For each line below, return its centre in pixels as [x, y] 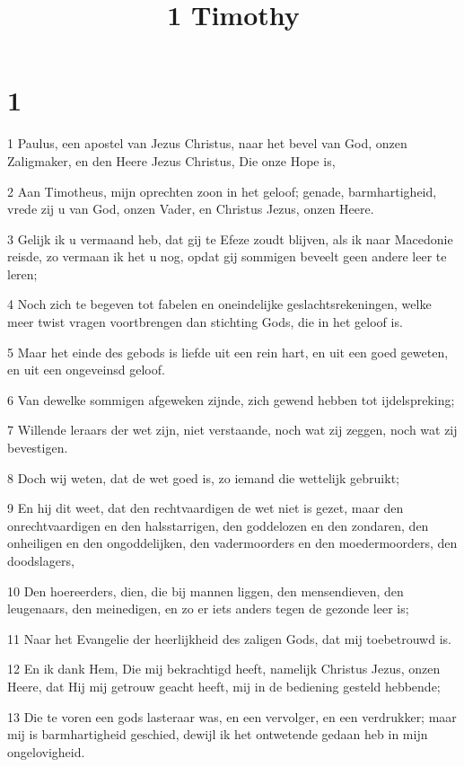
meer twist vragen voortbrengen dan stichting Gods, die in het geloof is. [205, 322]
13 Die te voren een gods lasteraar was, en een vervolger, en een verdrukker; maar [232, 716]
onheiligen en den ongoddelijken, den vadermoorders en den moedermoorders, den [232, 543]
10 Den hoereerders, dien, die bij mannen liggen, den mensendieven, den [206, 591]
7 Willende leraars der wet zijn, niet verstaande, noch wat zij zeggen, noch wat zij [232, 430]
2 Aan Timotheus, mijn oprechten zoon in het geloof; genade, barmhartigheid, [222, 191]
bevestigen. [38, 448]
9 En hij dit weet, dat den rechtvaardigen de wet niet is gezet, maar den [206, 508]
